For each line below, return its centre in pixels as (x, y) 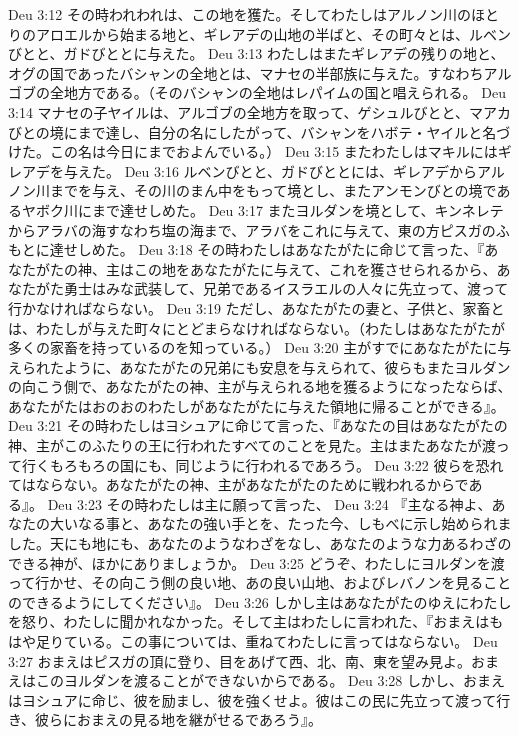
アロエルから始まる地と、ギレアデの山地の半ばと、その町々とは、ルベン (273, 33)
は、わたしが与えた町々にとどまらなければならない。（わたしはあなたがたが (256, 327)
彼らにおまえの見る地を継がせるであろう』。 (178, 719)
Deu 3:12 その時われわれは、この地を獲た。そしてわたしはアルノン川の (239, 14)
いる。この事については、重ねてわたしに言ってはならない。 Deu (287, 641)
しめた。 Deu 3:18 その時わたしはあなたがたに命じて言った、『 (281, 249)
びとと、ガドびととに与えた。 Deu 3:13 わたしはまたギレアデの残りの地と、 (256, 53)
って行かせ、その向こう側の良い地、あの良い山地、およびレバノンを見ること (260, 582)
